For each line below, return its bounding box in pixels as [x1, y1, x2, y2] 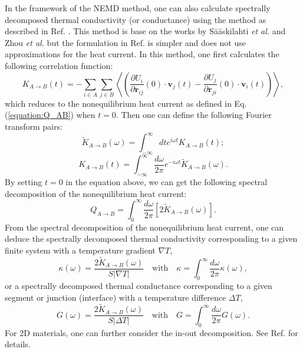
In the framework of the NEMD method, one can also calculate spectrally [5, 2, 271, 14]
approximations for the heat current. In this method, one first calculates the [5, 48, 279, 60]
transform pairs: [5, 120, 62, 133]
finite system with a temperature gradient [5, 244, 156, 256]
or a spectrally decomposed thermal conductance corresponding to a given [5, 279, 272, 292]
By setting [5, 176, 42, 188]
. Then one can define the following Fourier [116, 108, 272, 121]
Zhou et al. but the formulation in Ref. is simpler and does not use [5, 36, 246, 48]
